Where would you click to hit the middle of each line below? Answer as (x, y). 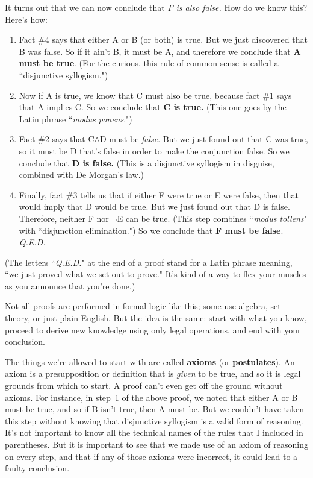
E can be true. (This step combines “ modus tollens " (212, 218)
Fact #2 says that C (57, 139)
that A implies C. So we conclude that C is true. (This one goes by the (153, 107)
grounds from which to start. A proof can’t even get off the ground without (144, 385)
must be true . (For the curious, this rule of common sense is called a (149, 63)
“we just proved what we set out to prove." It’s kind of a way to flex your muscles (156, 274)
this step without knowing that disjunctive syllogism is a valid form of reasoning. (154, 420)
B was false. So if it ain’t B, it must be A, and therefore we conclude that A (160, 51)
